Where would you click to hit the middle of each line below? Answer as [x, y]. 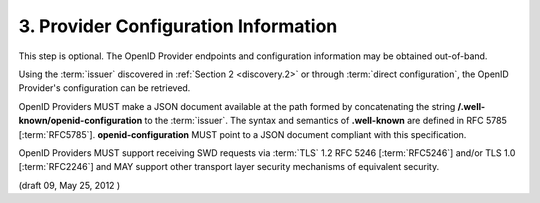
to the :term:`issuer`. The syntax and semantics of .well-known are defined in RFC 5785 [325, 121]
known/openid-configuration [80, 121]
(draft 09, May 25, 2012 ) [69, 185]
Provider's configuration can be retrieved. [104, 88]
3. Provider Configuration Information [178, 26]
